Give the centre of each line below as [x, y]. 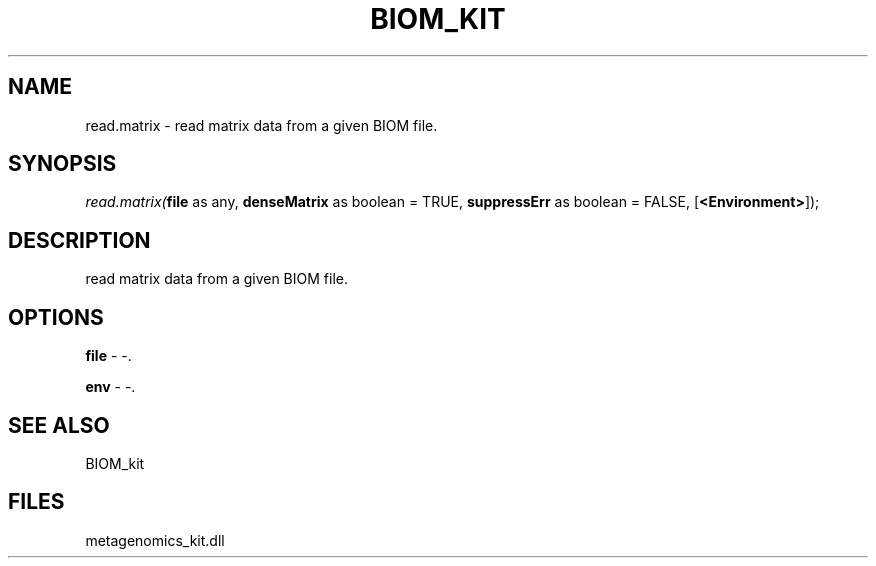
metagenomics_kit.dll [155, 540]
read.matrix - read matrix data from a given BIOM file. [261, 125]
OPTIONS [56, 317]
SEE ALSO [59, 425]
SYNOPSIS [62, 164]
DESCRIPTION [79, 240]
